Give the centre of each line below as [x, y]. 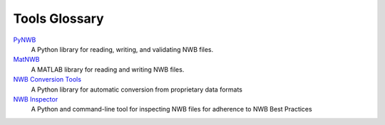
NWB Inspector [36, 99]
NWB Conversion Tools [47, 80]
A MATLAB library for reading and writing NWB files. [108, 69]
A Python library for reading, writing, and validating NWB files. [122, 49]
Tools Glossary [58, 18]
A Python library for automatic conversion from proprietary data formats [137, 89]
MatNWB [26, 60]
